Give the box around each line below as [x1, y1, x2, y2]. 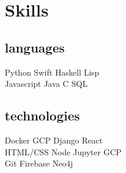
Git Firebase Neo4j [5, 157, 73, 169]
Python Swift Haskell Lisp [5, 66, 100, 78]
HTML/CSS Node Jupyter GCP [5, 145, 122, 158]
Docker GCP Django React [5, 133, 103, 146]
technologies [5, 106, 80, 125]
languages [5, 38, 65, 56]
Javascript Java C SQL [5, 77, 88, 90]
